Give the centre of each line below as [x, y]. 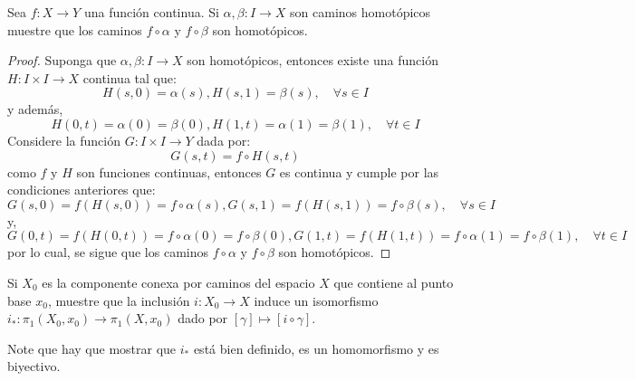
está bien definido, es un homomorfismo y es [316, 348]
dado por [203, 318]
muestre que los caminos [75, 29]
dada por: [224, 140]
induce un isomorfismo [316, 300]
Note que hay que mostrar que [92, 348]
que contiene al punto [394, 282]
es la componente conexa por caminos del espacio [178, 282]
